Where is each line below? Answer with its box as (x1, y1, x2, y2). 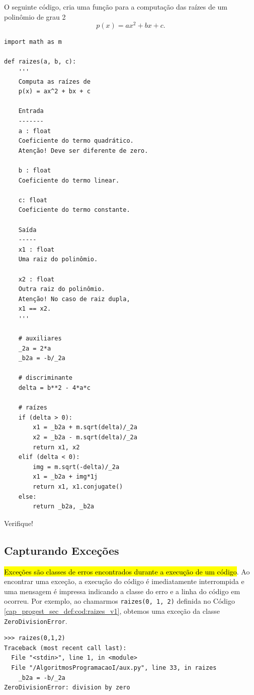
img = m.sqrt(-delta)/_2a (33, 463, 120, 471)
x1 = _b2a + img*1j (33, 473, 98, 481)
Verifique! (4, 517, 34, 528)
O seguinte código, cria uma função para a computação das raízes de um (4, 2, 228, 12)
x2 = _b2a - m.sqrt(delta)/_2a (33, 434, 137, 441)
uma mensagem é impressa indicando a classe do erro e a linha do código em (4, 586, 240, 596)
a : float (18, 127, 51, 135)
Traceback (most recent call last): (4, 644, 127, 652)
